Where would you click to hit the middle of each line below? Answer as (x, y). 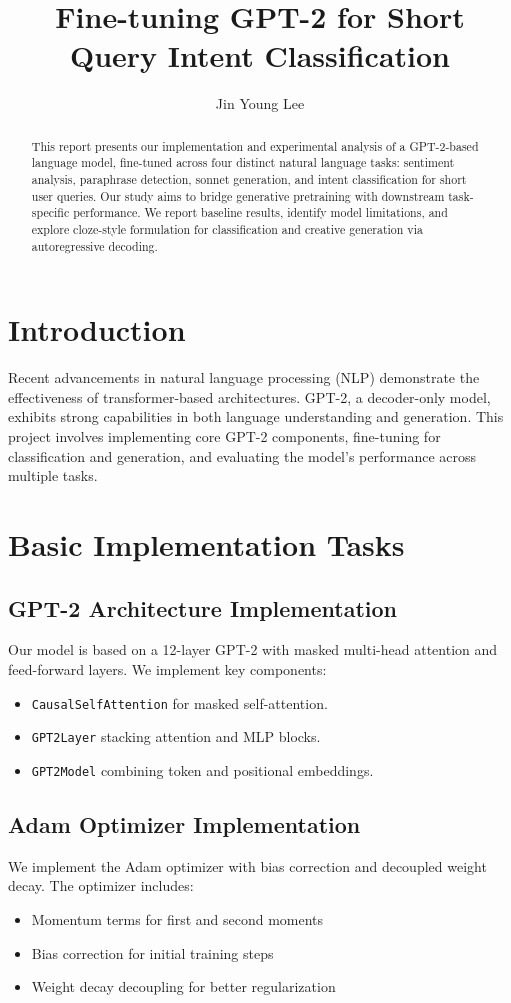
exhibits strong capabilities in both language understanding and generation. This (256, 416)
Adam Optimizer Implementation (184, 823)
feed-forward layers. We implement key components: (167, 668)
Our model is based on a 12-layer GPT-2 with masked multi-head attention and (253, 649)
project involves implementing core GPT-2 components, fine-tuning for (224, 436)
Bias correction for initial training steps (152, 952)
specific (50, 212)
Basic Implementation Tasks (206, 543)
